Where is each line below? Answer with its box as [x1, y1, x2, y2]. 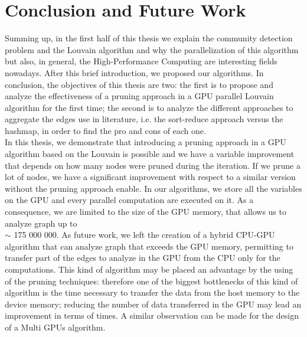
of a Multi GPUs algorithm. [5, 320, 106, 333]
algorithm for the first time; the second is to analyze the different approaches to [5, 101, 293, 113]
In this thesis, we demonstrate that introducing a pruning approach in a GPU [5, 136, 286, 148]
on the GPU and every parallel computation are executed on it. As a [5, 194, 254, 206]
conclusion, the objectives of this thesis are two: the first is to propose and [5, 78, 273, 90]
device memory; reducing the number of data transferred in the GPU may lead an [5, 297, 302, 310]
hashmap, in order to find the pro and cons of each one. [5, 124, 206, 136]
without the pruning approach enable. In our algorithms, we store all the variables [5, 182, 302, 194]
